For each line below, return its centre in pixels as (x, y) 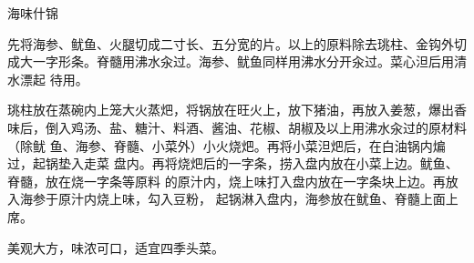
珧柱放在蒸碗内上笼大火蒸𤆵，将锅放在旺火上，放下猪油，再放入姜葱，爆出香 (237, 110)
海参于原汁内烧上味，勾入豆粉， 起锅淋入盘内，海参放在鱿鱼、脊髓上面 (232, 199)
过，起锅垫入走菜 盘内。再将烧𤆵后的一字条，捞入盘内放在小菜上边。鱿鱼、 (233, 163)
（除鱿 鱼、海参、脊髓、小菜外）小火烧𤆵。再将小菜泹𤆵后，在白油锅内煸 (227, 145)
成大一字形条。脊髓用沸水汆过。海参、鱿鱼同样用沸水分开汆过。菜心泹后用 (231, 61)
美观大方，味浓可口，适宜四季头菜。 (116, 247)
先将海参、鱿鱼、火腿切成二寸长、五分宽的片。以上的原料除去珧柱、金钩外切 (237, 43)
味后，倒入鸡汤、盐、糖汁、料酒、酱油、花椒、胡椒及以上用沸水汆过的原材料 (237, 127)
